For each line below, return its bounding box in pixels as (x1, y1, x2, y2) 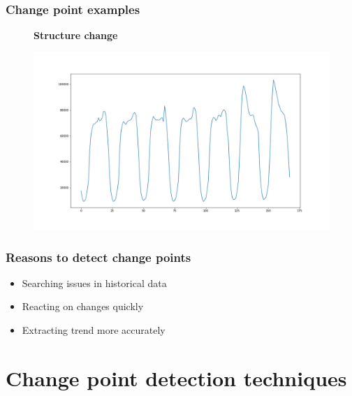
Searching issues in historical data (22, 275, 167, 290)
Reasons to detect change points (6, 248, 191, 265)
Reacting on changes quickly (22, 299, 144, 314)
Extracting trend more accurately (22, 323, 166, 337)
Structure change (34, 28, 118, 43)
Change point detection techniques (6, 363, 347, 392)
